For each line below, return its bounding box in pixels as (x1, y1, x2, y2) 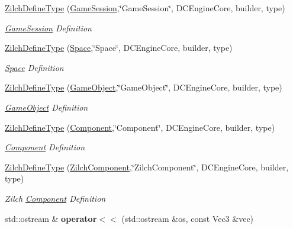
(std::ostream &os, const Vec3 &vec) (121, 212, 254, 224)
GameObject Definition (5, 101, 88, 113)
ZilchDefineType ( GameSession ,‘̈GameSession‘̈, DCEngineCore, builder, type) (5, 2, 285, 14)
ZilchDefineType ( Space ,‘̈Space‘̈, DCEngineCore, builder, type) (5, 41, 233, 54)
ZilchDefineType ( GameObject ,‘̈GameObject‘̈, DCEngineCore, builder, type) (5, 81, 282, 93)
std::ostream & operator (5, 212, 97, 224)
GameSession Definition (5, 21, 92, 34)
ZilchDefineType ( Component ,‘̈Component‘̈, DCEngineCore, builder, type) (5, 121, 275, 133)
